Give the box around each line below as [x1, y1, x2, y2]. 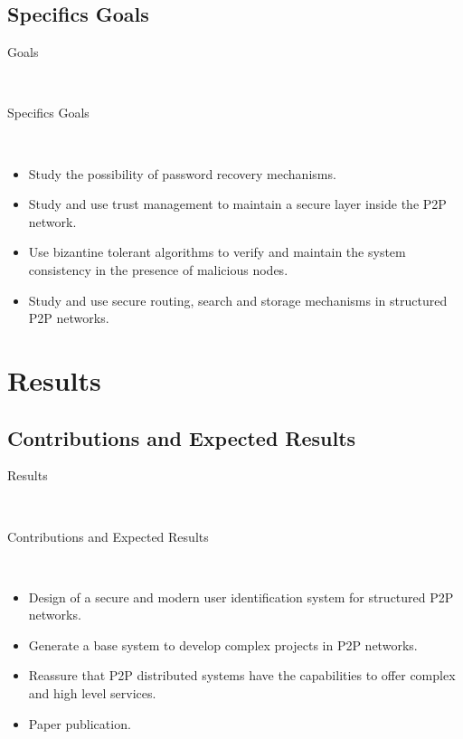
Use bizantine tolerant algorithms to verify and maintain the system [28, 242, 406, 261]
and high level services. [28, 684, 156, 703]
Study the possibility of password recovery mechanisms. [28, 164, 336, 183]
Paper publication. [28, 714, 131, 733]
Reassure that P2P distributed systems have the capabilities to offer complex [28, 666, 456, 685]
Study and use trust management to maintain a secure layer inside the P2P [28, 194, 447, 213]
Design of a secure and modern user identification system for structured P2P [28, 587, 454, 606]
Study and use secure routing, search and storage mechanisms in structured [28, 290, 448, 309]
